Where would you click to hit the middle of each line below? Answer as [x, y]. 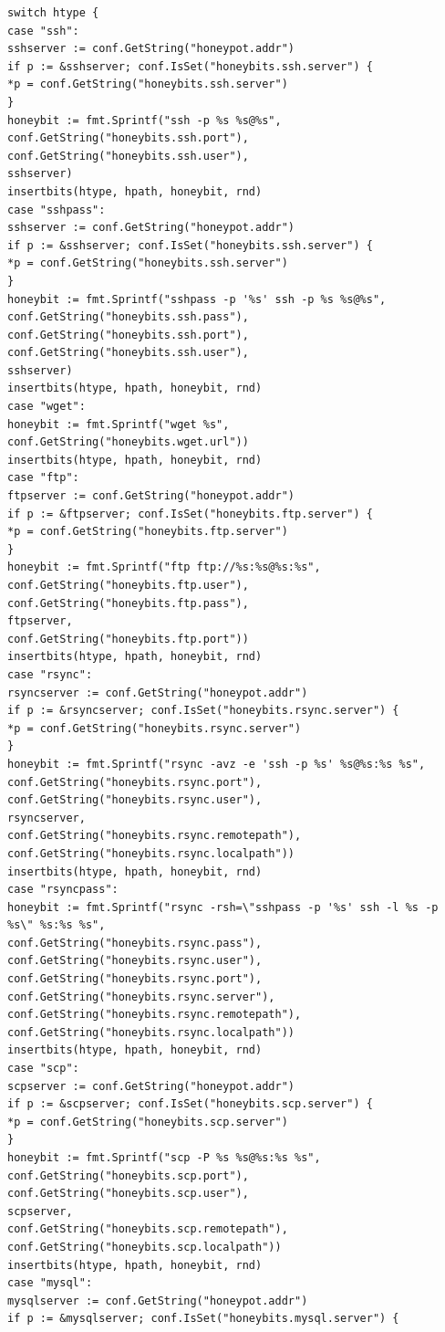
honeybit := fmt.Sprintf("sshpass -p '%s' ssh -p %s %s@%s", [197, 299]
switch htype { [53, 13]
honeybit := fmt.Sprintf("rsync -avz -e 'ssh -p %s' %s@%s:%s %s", [217, 764]
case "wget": [47, 407]
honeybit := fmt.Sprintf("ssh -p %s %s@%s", [145, 120]
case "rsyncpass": [63, 890]
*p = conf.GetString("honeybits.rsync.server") [155, 728]
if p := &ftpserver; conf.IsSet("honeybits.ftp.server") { [190, 514]
